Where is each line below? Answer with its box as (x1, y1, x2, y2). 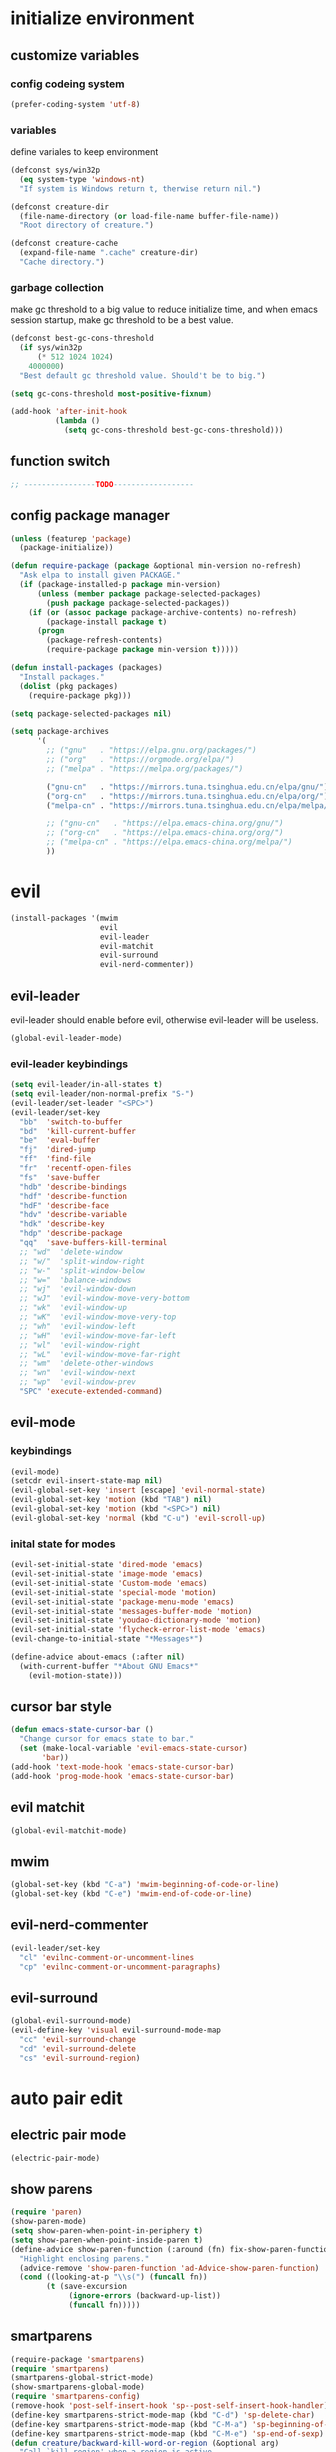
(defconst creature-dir (10, 202, 110, 212)
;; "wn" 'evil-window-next (19, 1368, 137, 1378)
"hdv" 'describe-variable (19, 1210, 128, 1220)
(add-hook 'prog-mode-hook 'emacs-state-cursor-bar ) (10, 1771, 235, 1781)
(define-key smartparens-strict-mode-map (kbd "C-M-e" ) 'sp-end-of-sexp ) (10, 2428, 325, 2439)
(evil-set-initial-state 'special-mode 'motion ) (10, 1587, 217, 1597)
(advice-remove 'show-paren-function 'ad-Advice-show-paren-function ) (19, 2263, 320, 2273)
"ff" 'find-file (19, 1154, 92, 1164)
